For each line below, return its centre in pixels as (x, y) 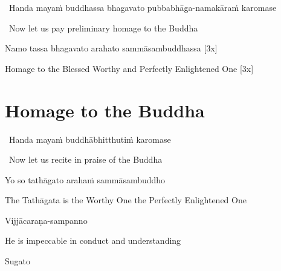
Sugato (18, 261)
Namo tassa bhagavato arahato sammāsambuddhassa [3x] (111, 48)
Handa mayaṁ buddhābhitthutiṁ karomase (90, 139)
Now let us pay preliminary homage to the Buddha (103, 28)
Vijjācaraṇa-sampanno (46, 220)
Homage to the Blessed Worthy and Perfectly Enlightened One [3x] (129, 68)
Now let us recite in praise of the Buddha (86, 159)
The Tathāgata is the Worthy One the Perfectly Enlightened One (126, 200)
